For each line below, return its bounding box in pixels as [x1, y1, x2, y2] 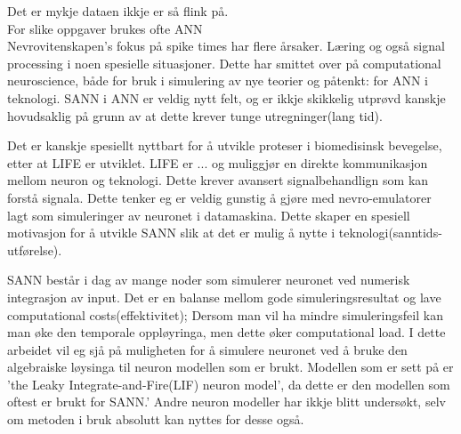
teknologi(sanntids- [338, 223, 442, 242]
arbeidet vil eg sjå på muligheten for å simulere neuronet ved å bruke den [7, 340, 408, 358]
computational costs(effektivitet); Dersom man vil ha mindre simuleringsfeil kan [7, 305, 443, 324]
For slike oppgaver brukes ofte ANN [7, 19, 203, 37]
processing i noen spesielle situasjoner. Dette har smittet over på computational [7, 53, 441, 72]
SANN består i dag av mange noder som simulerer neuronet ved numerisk [7, 270, 410, 289]
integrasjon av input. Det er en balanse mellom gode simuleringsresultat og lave [7, 287, 441, 306]
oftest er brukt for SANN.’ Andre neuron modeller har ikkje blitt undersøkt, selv [7, 392, 446, 411]
